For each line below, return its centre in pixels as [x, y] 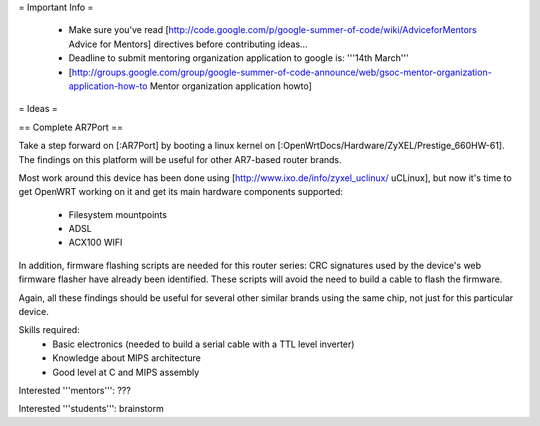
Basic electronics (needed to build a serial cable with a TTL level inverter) [203, 344]
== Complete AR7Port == [71, 127]
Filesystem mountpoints [117, 214]
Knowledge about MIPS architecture [127, 358]
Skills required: [49, 330]
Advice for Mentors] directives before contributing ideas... [188, 44]
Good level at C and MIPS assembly [126, 372]
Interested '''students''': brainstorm [91, 409]
